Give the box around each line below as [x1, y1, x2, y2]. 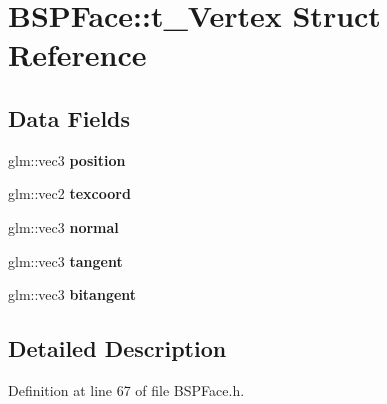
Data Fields [8, 102, 131, 133]
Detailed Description [8, 333, 227, 364]
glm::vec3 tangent [8, 250, 123, 271]
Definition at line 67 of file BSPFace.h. [8, 379, 245, 400]
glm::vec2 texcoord [8, 183, 131, 204]
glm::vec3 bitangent [8, 284, 137, 305]
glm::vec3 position [8, 149, 126, 170]
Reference [8, 34, 147, 75]
